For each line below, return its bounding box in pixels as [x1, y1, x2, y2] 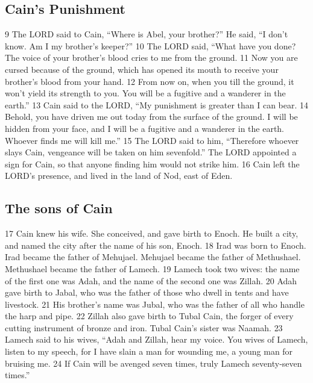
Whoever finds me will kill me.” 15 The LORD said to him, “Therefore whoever [5, 134, 299, 146]
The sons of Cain [5, 199, 113, 217]
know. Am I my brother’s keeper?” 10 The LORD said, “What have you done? [5, 39, 296, 52]
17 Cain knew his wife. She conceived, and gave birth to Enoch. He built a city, [5, 227, 299, 240]
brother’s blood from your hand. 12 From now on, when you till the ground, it [5, 75, 294, 87]
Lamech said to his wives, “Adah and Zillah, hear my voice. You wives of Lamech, [5, 333, 308, 346]
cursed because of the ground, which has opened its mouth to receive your [5, 63, 279, 75]
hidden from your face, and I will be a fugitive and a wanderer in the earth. [5, 122, 285, 134]
